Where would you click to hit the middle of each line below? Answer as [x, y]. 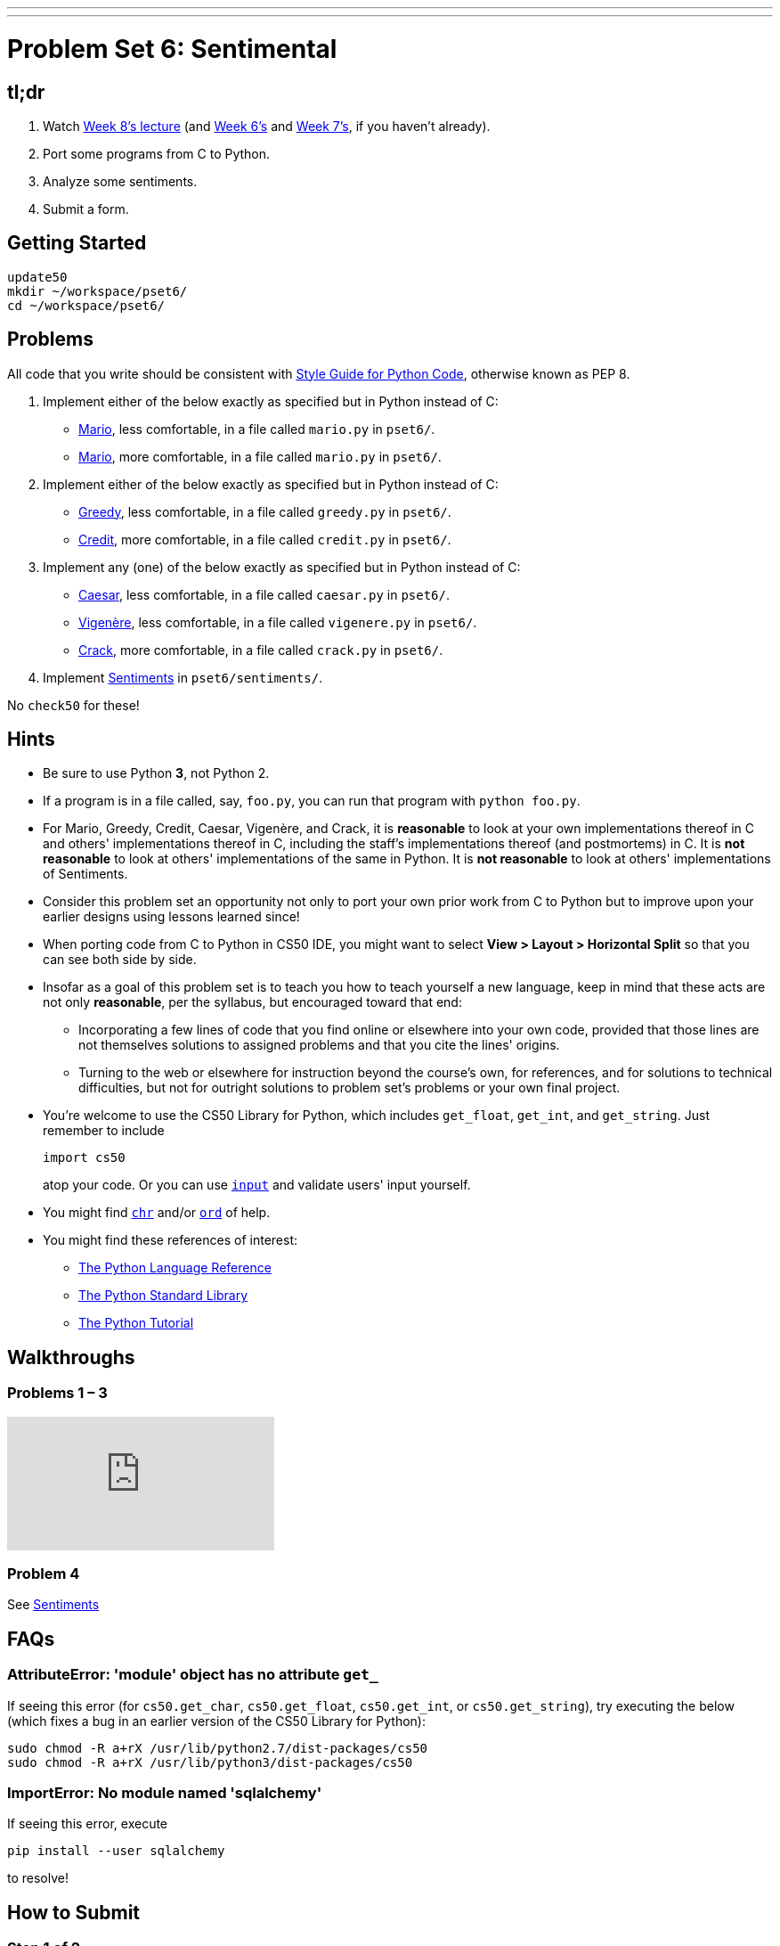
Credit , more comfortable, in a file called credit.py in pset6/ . [265, 539]
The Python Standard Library [163, 1296]
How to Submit [74, 1912]
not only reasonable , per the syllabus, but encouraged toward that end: [252, 1002]
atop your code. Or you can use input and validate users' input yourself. [257, 1185]
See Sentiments [53, 1605]
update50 [37, 277]
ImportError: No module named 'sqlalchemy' [165, 1793]
